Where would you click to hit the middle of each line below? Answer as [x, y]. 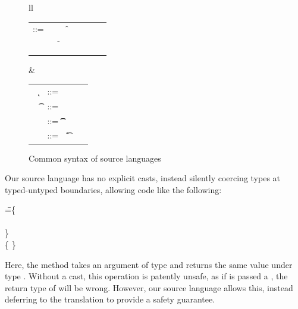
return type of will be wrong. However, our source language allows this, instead [149, 287]
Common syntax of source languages [95, 158]
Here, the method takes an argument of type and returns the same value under [149, 264]
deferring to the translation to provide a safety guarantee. [110, 299]
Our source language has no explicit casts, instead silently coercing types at [143, 178]
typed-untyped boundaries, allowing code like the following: [113, 189]
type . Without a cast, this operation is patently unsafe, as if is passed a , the [146, 276]
